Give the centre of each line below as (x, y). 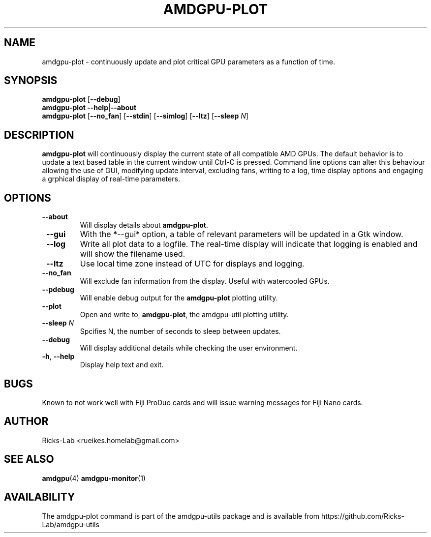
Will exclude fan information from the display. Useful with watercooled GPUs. (205, 281)
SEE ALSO (29, 459)
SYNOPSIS (31, 81)
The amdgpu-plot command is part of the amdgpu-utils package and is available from (181, 516)
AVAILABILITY (40, 497)
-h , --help (58, 357)
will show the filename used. (133, 254)
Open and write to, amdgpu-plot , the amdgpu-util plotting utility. (184, 315)
